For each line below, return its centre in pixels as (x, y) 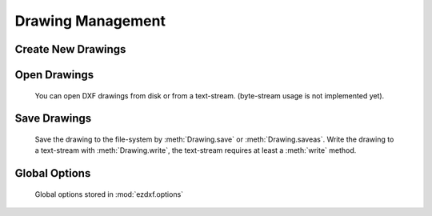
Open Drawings (54, 75)
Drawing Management (90, 21)
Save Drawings (53, 119)
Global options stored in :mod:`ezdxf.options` (109, 194)
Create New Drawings (70, 49)
